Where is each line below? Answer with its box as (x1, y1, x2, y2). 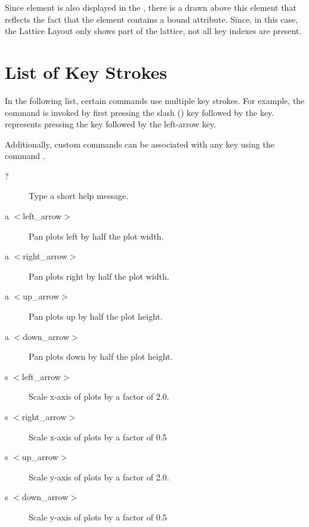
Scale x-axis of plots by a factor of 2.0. (29, 390, 169, 403)
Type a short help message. (29, 189, 129, 202)
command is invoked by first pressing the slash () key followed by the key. (5, 106, 274, 118)
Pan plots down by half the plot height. (29, 350, 173, 363)
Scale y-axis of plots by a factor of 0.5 (29, 510, 167, 523)
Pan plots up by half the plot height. (29, 310, 163, 323)
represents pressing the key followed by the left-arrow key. (5, 118, 216, 130)
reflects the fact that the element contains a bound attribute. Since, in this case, (5, 13, 298, 25)
